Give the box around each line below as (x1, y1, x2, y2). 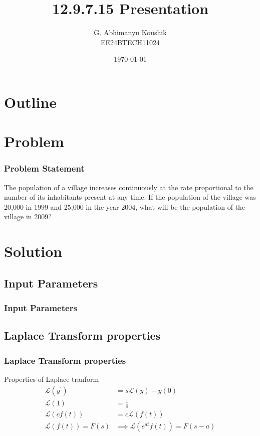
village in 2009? (4, 211, 52, 222)
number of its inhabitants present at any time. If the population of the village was (4, 192, 256, 202)
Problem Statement (4, 162, 85, 175)
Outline (4, 91, 57, 112)
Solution (4, 241, 63, 261)
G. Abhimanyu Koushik (94, 27, 167, 38)
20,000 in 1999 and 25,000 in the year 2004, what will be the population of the (4, 201, 245, 212)
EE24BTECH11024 (100, 37, 160, 47)
